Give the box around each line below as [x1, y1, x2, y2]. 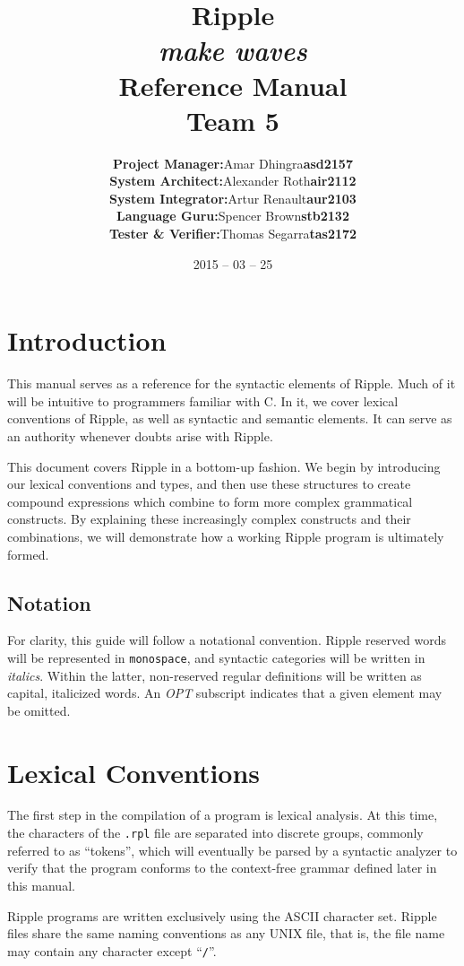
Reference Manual [118, 66, 348, 103]
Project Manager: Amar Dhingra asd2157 [113, 153, 353, 172]
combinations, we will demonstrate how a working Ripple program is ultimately [7, 527, 444, 545]
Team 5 [186, 101, 279, 138]
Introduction [7, 322, 167, 359]
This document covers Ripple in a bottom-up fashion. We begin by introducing [7, 457, 441, 475]
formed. [7, 544, 49, 563]
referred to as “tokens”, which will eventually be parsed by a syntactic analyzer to [7, 840, 458, 859]
